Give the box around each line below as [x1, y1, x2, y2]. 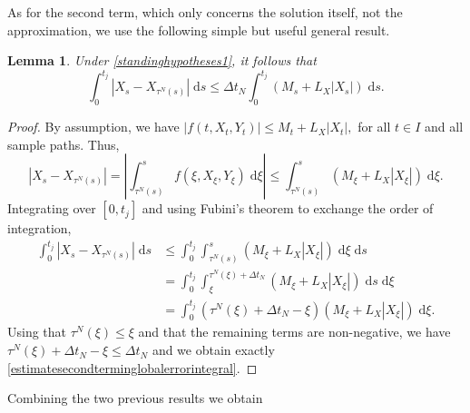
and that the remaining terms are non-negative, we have [138, 322, 451, 341]
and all [425, 117, 464, 136]
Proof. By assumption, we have [7, 117, 180, 136]
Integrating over [7, 199, 96, 218]
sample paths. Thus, [7, 134, 120, 153]
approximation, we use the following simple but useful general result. [7, 20, 390, 39]
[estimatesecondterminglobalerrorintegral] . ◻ [7, 358, 258, 377]
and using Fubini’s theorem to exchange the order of [142, 199, 434, 218]
